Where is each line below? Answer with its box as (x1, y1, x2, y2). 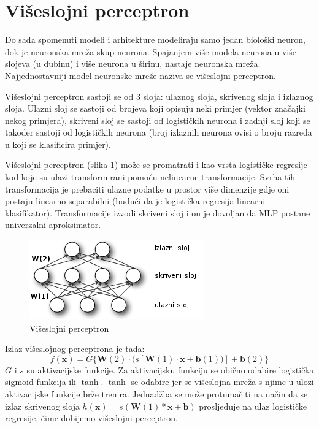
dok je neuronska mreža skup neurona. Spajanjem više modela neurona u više (5, 45, 296, 58)
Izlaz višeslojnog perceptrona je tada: (5, 342, 145, 355)
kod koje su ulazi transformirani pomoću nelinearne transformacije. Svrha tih (5, 170, 296, 183)
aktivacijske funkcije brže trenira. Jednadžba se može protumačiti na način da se (5, 388, 308, 400)
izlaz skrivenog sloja (5, 399, 80, 412)
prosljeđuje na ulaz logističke (199, 399, 307, 412)
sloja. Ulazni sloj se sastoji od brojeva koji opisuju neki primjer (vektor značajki (5, 102, 306, 115)
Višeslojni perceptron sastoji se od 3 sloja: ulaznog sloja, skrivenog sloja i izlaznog (5, 90, 313, 102)
